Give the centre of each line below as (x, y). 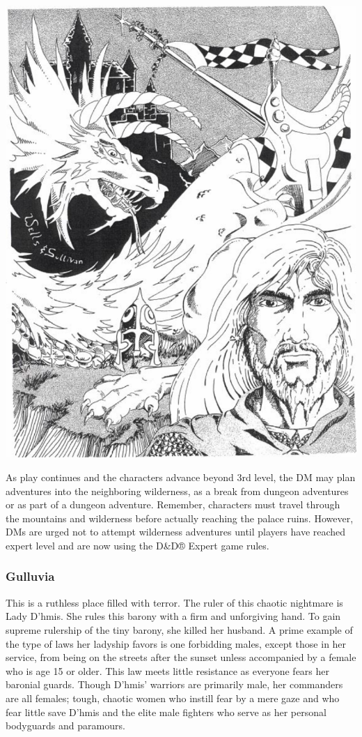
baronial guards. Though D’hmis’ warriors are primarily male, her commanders (174, 684)
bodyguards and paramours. (65, 725)
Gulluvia (30, 576)
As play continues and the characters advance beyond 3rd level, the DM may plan (181, 477)
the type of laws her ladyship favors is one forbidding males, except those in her (176, 643)
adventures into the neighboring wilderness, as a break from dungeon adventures (177, 491)
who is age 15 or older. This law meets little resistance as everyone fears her (168, 670)
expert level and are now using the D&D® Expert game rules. (137, 545)
